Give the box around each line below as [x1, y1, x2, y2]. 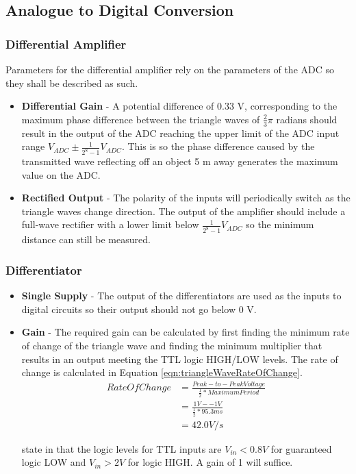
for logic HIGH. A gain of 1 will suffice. [127, 455, 293, 469]
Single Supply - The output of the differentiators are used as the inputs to [21, 288, 342, 303]
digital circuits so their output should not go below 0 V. [21, 301, 257, 316]
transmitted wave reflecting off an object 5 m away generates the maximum [21, 154, 338, 169]
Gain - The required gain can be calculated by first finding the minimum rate [21, 325, 350, 339]
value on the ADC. [21, 167, 101, 182]
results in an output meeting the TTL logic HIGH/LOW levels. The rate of [21, 351, 338, 366]
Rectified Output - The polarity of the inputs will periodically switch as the [21, 190, 351, 205]
